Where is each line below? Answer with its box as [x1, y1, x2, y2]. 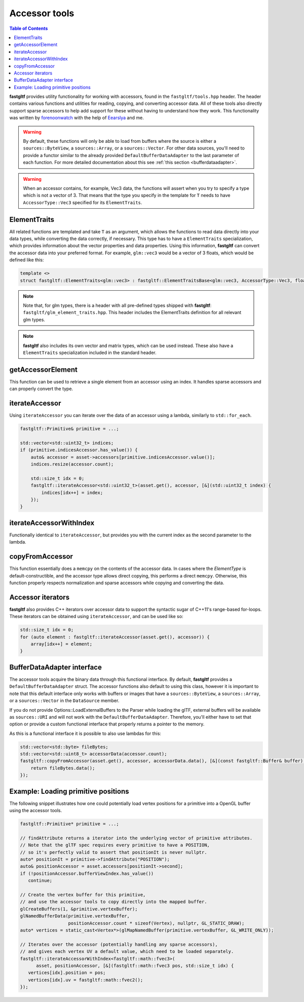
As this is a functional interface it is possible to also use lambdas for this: [9, 730, 162, 737]
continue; [28, 878, 53, 883]
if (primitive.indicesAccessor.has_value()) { [20, 447, 138, 453]
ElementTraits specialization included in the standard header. [23, 350, 157, 356]
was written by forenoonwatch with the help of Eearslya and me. [9, 114, 144, 121]
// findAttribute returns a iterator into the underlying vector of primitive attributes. [20, 835, 253, 841]
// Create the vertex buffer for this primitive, [20, 892, 146, 898]
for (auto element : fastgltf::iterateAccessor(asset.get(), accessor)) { [20, 634, 210, 640]
